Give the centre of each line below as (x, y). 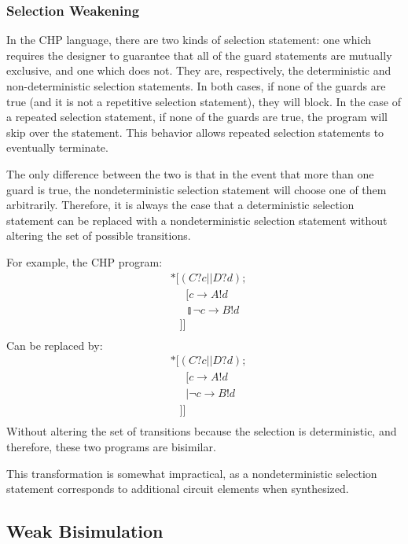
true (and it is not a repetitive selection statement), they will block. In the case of (204, 101)
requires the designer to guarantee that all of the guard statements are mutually (199, 55)
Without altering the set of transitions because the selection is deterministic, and (202, 431)
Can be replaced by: (55, 345)
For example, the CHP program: (85, 261)
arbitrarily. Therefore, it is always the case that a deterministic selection (180, 205)
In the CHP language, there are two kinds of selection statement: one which (189, 40)
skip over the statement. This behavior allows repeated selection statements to (195, 132)
